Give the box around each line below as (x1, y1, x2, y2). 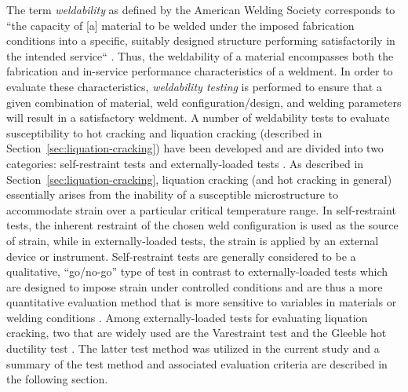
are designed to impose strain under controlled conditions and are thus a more (6, 278, 383, 295)
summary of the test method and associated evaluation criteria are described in (6, 355, 388, 372)
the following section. (6, 371, 108, 387)
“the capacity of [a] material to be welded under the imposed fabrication (6, 16, 355, 33)
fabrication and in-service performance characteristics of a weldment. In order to (6, 63, 393, 79)
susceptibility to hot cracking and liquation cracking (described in (6, 124, 322, 141)
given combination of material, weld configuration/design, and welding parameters (6, 93, 402, 110)
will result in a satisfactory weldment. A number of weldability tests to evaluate (6, 109, 390, 126)
